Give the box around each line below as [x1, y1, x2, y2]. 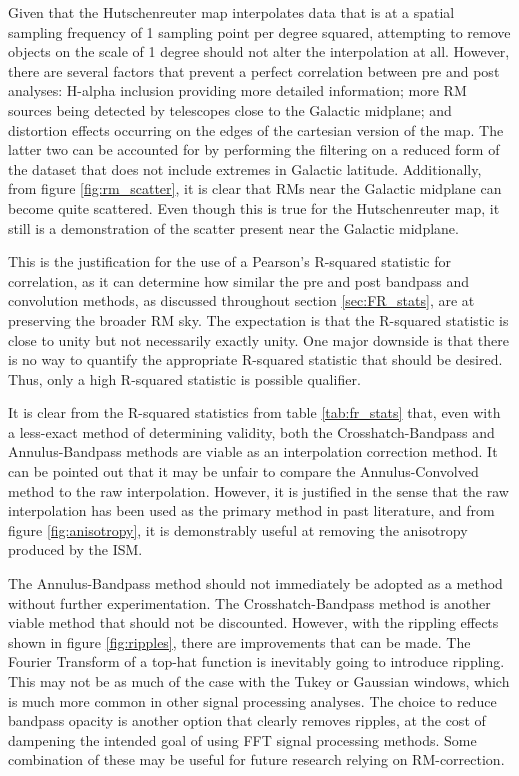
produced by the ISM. [8, 539, 143, 560]
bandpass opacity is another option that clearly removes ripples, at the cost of [8, 710, 486, 731]
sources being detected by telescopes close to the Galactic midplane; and [8, 99, 452, 120]
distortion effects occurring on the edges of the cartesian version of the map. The [8, 119, 504, 140]
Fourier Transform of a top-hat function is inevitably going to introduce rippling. [8, 651, 505, 672]
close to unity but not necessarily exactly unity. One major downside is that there [8, 329, 510, 350]
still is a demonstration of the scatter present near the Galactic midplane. [8, 217, 459, 238]
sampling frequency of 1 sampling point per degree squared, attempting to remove [8, 21, 511, 42]
